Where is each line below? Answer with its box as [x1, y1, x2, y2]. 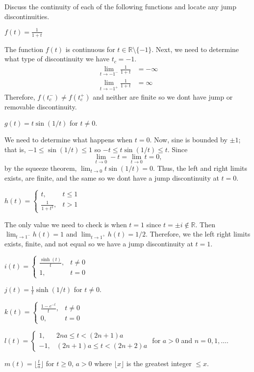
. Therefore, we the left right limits [145, 229, 251, 239]
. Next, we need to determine [152, 44, 239, 54]
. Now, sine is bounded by [150, 134, 228, 144]
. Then [195, 219, 215, 229]
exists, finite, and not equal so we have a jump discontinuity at [4, 238, 193, 248]
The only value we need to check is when [4, 219, 127, 229]
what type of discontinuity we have [4, 53, 109, 64]
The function [4, 44, 43, 54]
